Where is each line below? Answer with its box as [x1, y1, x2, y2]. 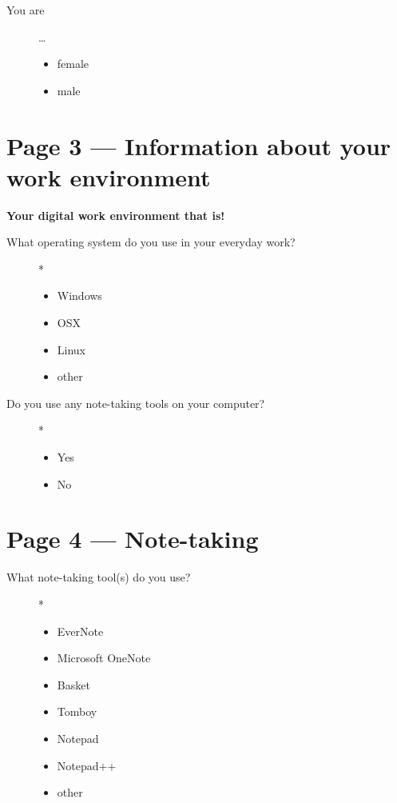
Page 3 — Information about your [6, 129, 391, 162]
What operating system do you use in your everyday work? [6, 234, 296, 250]
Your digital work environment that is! [6, 206, 225, 223]
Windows [57, 287, 102, 304]
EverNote [57, 622, 104, 639]
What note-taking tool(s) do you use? [6, 569, 191, 585]
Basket [57, 676, 90, 693]
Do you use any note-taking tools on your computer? [6, 394, 265, 411]
